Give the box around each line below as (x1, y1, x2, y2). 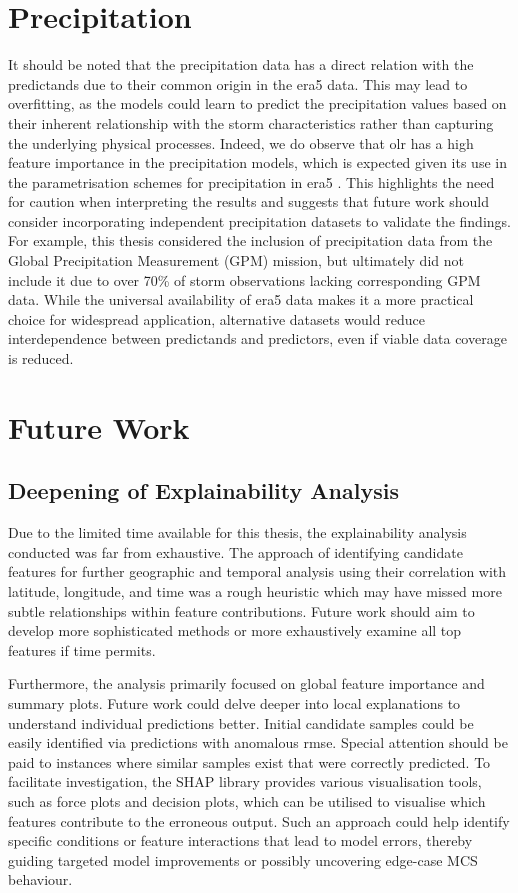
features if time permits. (8, 639, 156, 660)
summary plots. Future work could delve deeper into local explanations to (8, 692, 461, 713)
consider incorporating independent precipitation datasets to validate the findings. (8, 210, 511, 231)
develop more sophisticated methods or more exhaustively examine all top (8, 620, 462, 641)
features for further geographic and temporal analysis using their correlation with (8, 561, 507, 582)
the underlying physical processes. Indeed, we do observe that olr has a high (8, 132, 474, 153)
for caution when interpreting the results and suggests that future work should (8, 191, 490, 212)
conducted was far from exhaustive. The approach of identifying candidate (8, 541, 463, 562)
